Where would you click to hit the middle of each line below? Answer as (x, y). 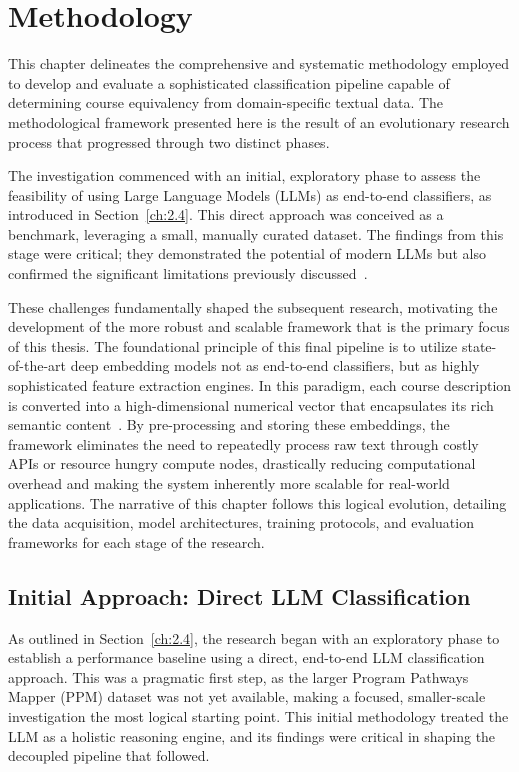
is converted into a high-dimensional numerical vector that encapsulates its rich (251, 404)
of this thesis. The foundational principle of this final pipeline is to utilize (233, 345)
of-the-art (37, 365)
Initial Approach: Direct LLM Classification (239, 595)
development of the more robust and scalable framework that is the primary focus (259, 326)
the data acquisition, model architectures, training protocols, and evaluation (241, 522)
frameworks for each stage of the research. (136, 541)
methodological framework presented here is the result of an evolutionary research (259, 121)
